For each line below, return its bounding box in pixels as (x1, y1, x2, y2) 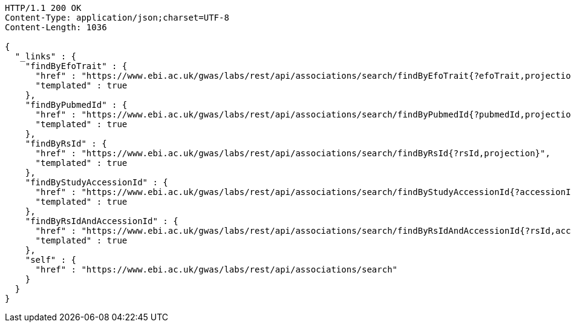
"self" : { (25, 255, 77, 265)
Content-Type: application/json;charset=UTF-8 (5, 13, 229, 22)
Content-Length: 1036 (5, 22, 107, 32)
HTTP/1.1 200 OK (5, 3, 82, 13)
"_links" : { (15, 51, 77, 61)
